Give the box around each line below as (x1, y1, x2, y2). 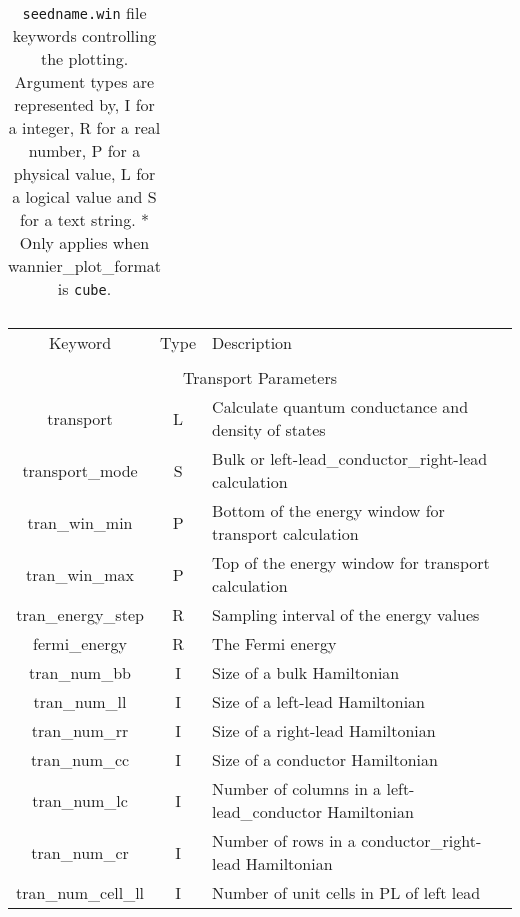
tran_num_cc (30, 748, 130, 771)
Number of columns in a (212, 777, 382, 800)
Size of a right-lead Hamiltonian (212, 719, 436, 742)
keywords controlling (12, 24, 157, 47)
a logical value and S (12, 185, 157, 208)
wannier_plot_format (8, 254, 162, 277)
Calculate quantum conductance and (212, 395, 469, 418)
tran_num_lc (32, 788, 128, 812)
